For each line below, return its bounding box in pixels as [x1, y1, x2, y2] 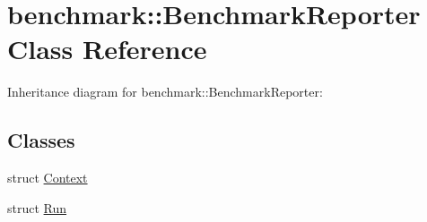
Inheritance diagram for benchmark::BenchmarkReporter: [7, 82, 323, 101]
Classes [7, 126, 75, 154]
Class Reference [7, 30, 207, 67]
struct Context [7, 168, 88, 187]
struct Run [7, 198, 67, 217]
